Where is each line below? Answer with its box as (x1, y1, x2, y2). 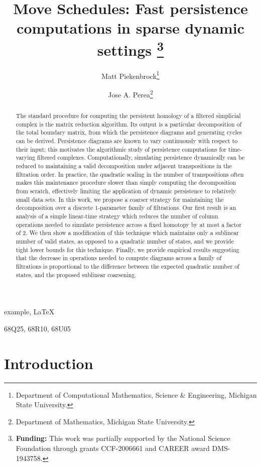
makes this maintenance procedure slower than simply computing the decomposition (16, 178, 236, 187)
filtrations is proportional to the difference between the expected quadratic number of (16, 262, 239, 270)
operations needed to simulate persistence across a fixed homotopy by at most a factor (16, 220, 242, 228)
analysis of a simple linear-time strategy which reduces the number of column (16, 212, 218, 220)
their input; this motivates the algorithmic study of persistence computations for (16, 145, 226, 153)
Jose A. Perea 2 (108, 88, 153, 99)
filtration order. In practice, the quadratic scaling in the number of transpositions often (16, 170, 244, 178)
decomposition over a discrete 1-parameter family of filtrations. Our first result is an (16, 203, 236, 212)
